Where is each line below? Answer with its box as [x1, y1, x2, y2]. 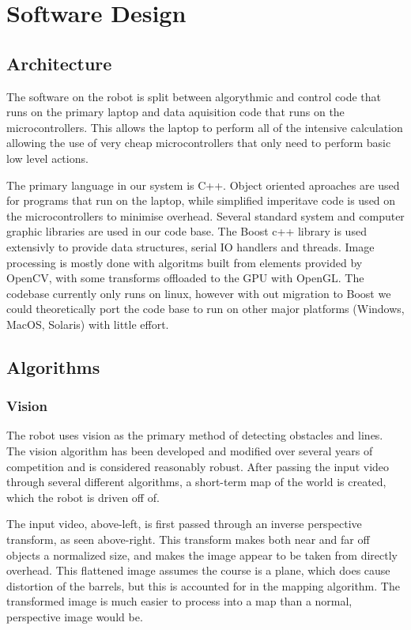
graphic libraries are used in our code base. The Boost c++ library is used [6, 223, 367, 240]
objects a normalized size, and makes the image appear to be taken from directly [6, 546, 398, 563]
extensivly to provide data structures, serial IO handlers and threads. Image [6, 238, 375, 255]
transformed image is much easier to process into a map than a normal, [6, 593, 353, 609]
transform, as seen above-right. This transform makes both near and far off [6, 531, 370, 548]
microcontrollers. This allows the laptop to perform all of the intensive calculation [6, 119, 403, 135]
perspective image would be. [6, 609, 143, 625]
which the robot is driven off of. [6, 489, 160, 505]
